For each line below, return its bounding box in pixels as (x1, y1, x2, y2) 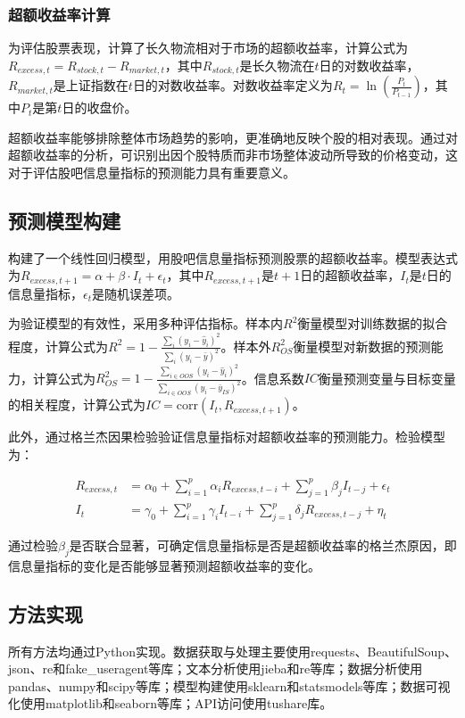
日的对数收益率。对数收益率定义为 (132, 76, 333, 95)
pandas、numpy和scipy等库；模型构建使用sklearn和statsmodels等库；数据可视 (8, 676, 451, 695)
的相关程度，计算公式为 (8, 395, 145, 414)
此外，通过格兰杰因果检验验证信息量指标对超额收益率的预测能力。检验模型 (8, 427, 445, 446)
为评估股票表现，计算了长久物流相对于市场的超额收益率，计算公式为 (8, 38, 408, 57)
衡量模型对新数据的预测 (293, 336, 431, 355)
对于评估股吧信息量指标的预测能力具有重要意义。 (8, 163, 295, 182)
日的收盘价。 (62, 98, 137, 117)
